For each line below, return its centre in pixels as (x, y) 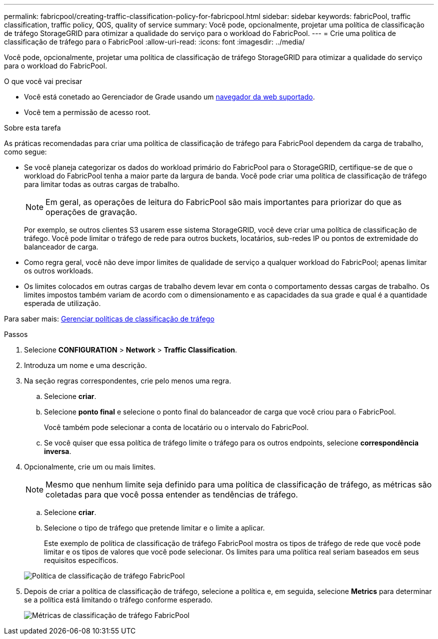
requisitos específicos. (81, 560)
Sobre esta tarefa (32, 128)
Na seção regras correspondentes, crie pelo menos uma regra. (128, 381)
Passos (16, 334)
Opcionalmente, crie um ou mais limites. (90, 467)
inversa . (58, 451)
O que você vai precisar (43, 81)
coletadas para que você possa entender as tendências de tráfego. (172, 494)
